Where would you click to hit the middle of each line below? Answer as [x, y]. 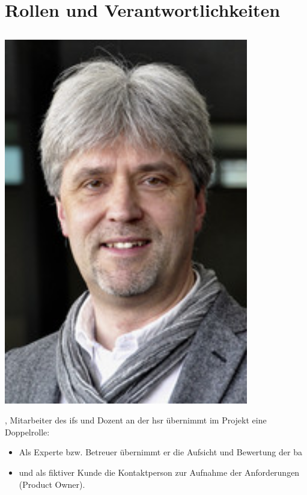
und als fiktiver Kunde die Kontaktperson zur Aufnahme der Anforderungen [159, 472]
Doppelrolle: [27, 432]
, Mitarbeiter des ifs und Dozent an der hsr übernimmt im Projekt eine [136, 420]
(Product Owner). [52, 484]
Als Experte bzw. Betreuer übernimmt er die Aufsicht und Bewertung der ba [160, 452]
